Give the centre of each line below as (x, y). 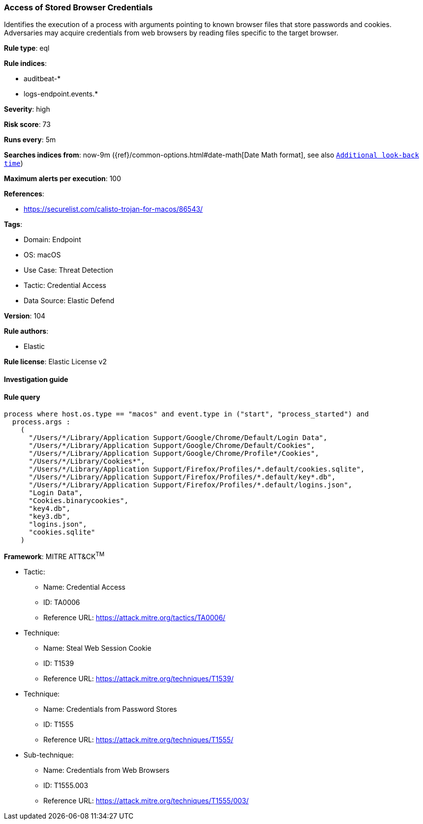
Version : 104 (25, 316)
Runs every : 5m (30, 140)
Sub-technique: (49, 755)
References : (24, 194)
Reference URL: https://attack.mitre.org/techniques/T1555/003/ (146, 800)
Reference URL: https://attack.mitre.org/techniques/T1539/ (138, 678)
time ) (14, 163)
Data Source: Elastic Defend (69, 301)
